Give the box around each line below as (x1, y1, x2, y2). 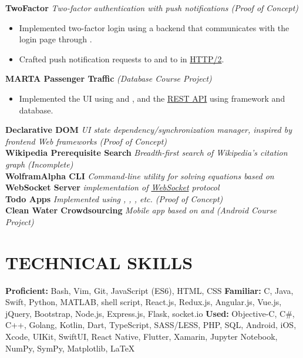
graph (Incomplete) (5, 158, 73, 170)
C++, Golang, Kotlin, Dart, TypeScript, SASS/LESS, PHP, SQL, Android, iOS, (5, 319, 297, 331)
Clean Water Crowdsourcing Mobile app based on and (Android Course (5, 204, 277, 216)
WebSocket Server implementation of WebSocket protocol (5, 181, 220, 193)
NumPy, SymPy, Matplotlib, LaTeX (5, 342, 135, 354)
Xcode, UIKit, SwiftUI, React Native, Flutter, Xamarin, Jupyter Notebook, (5, 330, 278, 342)
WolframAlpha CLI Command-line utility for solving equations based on (5, 169, 274, 182)
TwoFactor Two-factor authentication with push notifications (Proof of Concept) (5, 2, 299, 14)
